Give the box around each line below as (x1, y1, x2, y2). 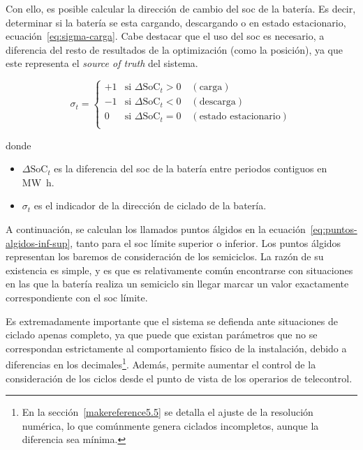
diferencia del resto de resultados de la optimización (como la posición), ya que (6, 42, 343, 57)
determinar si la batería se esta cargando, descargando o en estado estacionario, (6, 15, 346, 29)
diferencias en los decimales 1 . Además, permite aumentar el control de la (6, 355, 316, 371)
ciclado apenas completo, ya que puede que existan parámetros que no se (6, 327, 318, 342)
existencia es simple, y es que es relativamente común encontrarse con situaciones (6, 262, 353, 277)
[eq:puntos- (310, 221, 357, 236)
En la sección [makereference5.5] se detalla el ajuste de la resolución (22, 405, 313, 419)
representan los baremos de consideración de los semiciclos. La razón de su (6, 249, 324, 264)
